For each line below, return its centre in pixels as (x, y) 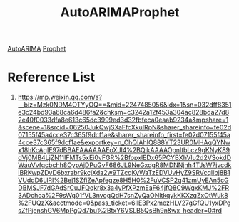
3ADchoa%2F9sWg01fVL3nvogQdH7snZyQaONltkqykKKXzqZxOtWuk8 (123, 196)
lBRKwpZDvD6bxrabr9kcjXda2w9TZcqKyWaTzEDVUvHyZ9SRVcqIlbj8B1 (124, 173)
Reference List (51, 77)
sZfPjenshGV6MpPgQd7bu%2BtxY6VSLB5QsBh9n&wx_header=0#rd (120, 211)
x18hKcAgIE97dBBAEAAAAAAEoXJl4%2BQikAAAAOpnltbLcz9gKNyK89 (124, 150)
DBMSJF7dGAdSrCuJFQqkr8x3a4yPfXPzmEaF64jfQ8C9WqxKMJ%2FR (123, 188)
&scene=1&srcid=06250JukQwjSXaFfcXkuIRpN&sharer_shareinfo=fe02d (124, 127)
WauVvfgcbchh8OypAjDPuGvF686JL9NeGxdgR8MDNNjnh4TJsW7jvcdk (124, 165)
